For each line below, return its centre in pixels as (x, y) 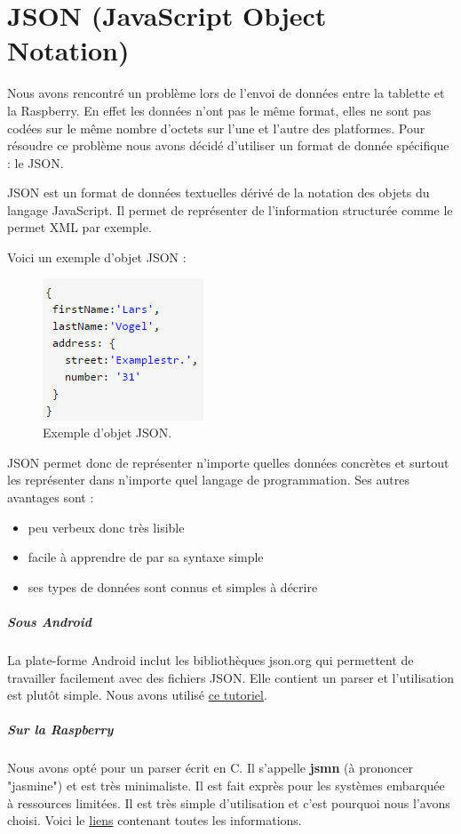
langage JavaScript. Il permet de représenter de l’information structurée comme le (230, 209)
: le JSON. (36, 162)
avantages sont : (51, 497)
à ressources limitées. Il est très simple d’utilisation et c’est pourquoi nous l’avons (229, 802)
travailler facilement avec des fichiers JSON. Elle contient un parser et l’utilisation (230, 677)
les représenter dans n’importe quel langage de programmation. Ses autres (208, 480)
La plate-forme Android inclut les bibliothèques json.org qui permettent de (211, 659)
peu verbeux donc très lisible (106, 527)
